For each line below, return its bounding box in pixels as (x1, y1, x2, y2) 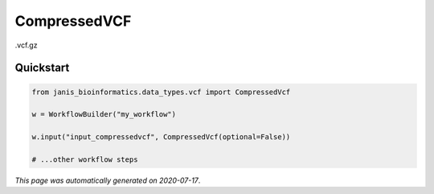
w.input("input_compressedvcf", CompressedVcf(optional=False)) (31, 133, 291, 142)
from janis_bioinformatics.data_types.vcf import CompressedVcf (31, 87, 291, 97)
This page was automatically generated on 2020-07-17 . (14, 175, 201, 185)
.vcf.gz (14, 40, 38, 50)
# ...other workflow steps (31, 155, 138, 164)
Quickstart (14, 61, 70, 75)
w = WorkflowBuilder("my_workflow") (31, 109, 177, 119)
